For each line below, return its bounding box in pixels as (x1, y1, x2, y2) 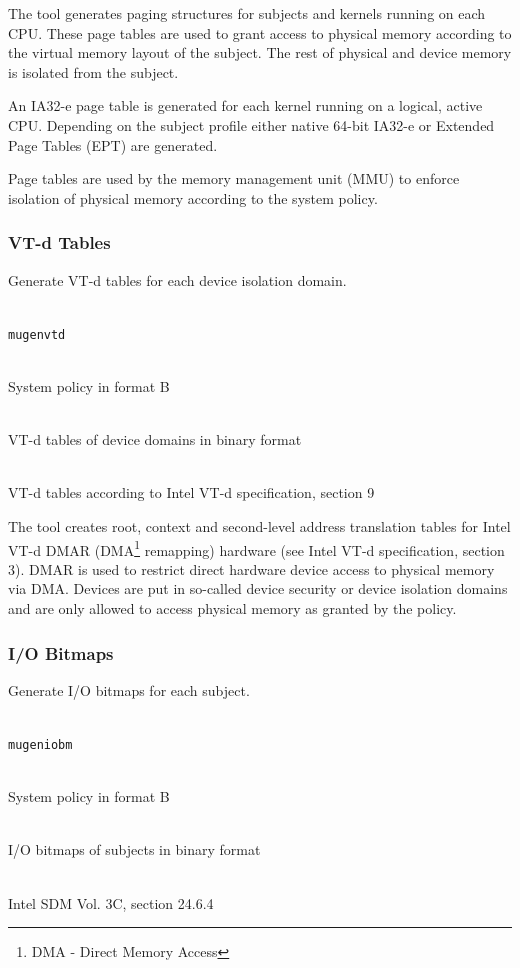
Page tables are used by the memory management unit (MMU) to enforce (8, 168, 460, 189)
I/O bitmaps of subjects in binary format (8, 839, 261, 860)
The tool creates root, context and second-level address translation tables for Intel (8, 515, 511, 536)
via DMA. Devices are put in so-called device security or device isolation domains (8, 578, 508, 599)
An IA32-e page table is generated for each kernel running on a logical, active (8, 95, 483, 116)
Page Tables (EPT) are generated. (8, 134, 218, 155)
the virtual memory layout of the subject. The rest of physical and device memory (8, 42, 512, 63)
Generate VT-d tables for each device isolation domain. (8, 269, 347, 290)
